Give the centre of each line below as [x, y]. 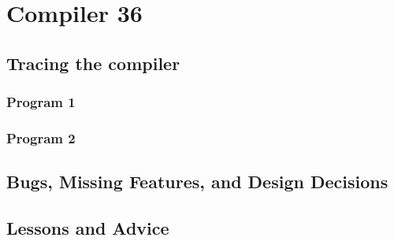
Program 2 [41, 137]
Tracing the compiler [93, 63]
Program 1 [41, 102]
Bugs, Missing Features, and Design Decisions [197, 182]
